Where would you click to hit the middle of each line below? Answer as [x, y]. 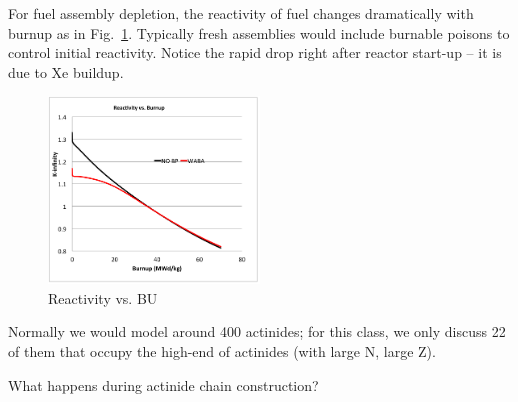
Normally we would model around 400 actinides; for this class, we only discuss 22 [257, 331]
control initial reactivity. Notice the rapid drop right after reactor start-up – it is [255, 52]
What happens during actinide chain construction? [163, 384]
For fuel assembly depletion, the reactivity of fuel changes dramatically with [241, 13]
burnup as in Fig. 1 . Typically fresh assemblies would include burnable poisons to [259, 32]
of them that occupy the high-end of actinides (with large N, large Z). [222, 350]
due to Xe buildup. [66, 71]
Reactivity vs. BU [103, 297]
